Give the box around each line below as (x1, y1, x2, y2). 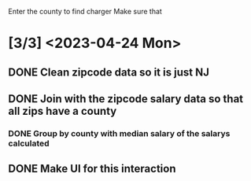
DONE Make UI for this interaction (8, 162, 176, 175)
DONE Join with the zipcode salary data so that (8, 92, 244, 105)
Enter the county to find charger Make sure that (8, 7, 163, 16)
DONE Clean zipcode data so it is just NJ (8, 65, 210, 79)
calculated (8, 138, 50, 149)
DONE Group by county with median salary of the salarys (8, 127, 231, 139)
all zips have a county (8, 104, 117, 117)
